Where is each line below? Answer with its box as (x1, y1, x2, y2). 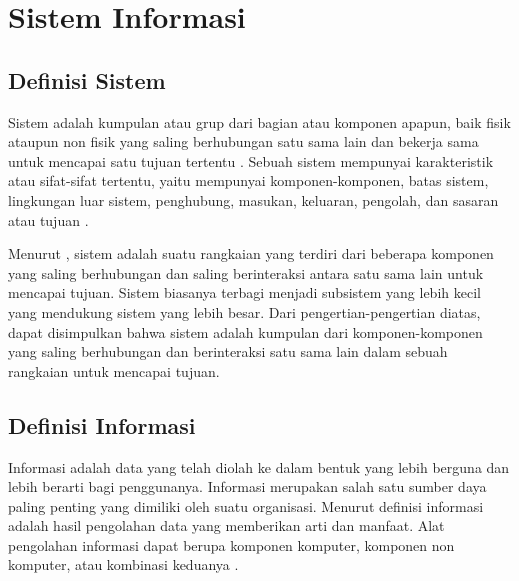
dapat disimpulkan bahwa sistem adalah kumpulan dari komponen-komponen (8, 321, 483, 342)
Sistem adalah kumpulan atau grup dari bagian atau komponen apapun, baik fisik (8, 111, 511, 132)
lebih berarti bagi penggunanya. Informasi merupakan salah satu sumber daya (8, 476, 487, 497)
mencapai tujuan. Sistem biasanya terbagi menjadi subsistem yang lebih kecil (8, 282, 481, 303)
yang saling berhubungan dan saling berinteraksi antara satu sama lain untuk (8, 262, 484, 283)
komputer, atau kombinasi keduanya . (8, 554, 239, 575)
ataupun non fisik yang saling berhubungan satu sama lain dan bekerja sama (8, 131, 479, 152)
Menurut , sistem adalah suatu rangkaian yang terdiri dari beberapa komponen (8, 243, 494, 264)
